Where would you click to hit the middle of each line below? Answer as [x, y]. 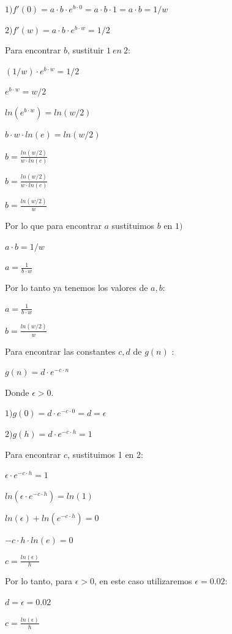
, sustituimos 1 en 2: [105, 454]
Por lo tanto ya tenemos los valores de [77, 287]
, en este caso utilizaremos [143, 581]
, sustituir [86, 50]
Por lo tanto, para [39, 581]
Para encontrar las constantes [60, 351]
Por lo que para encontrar [53, 225]
